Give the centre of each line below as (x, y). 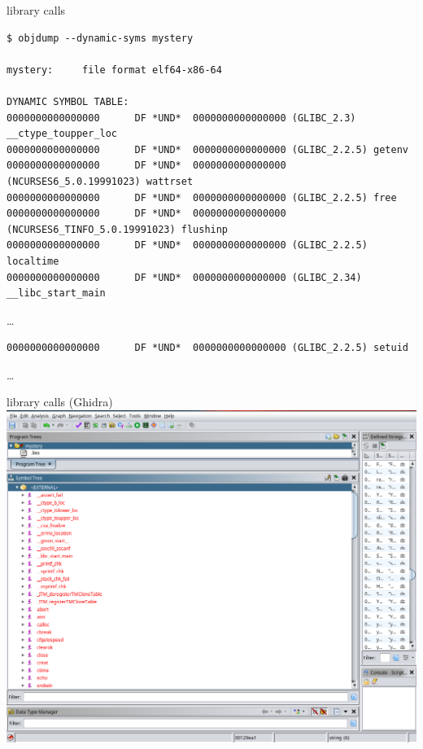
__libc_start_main (56, 293)
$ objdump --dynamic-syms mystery (100, 38)
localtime (33, 261)
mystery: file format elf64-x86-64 (114, 70)
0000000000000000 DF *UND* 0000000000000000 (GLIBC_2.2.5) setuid (207, 348)
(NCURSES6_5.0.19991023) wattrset (100, 181)
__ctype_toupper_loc (62, 134)
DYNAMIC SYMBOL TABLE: (68, 101)
